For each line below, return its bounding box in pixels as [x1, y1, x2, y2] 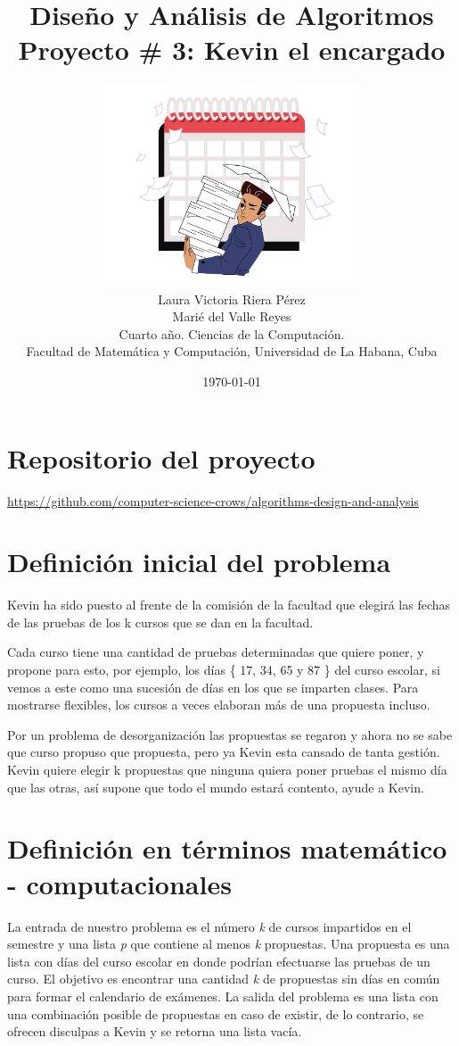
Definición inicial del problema [7, 544, 391, 580]
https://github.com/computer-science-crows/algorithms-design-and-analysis [7, 491, 419, 510]
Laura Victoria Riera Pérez [158, 289, 306, 308]
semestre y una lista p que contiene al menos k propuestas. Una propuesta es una [7, 934, 450, 953]
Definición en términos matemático [7, 830, 447, 867]
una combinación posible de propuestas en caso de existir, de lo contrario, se [7, 1004, 424, 1023]
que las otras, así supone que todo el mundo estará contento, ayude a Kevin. [7, 777, 424, 796]
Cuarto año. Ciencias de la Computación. [119, 324, 345, 343]
